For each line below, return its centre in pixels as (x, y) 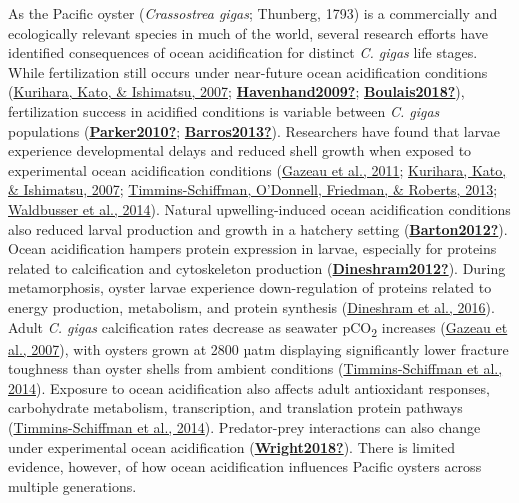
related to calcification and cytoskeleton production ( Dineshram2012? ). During (257, 267)
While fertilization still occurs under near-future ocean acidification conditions (248, 71)
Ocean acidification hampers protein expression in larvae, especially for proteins (252, 248)
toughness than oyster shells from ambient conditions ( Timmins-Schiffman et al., (255, 368)
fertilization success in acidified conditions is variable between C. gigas (224, 110)
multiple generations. (72, 485)
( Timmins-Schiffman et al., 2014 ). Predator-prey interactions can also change (244, 427)
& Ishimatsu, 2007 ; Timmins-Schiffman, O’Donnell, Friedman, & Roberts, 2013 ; (253, 189)
